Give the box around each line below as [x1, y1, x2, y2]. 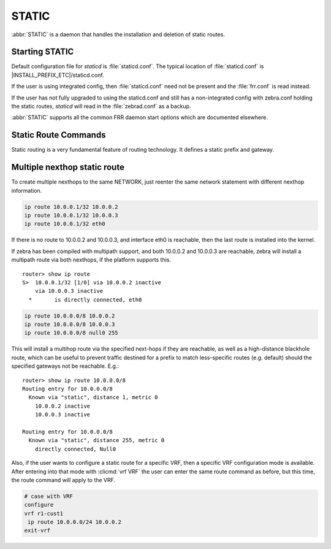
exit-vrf [24, 527, 51, 534]
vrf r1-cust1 [24, 510, 64, 517]
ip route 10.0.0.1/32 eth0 [24, 220, 105, 227]
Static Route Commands [11, 130, 106, 141]
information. [11, 187, 42, 194]
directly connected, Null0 [34, 445, 116, 453]
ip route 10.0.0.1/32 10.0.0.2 [24, 203, 119, 210]
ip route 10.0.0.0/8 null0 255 [24, 329, 119, 337]
